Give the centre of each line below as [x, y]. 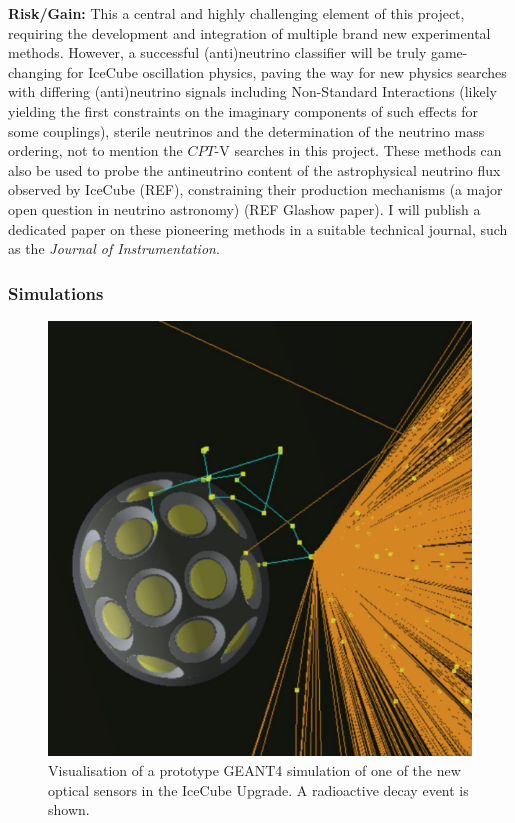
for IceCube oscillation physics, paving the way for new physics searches [286, 71]
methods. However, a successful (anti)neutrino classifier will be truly [217, 52]
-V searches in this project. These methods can [358, 150]
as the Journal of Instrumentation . [114, 248]
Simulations [56, 292]
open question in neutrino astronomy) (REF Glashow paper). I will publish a [244, 208]
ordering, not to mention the [95, 150]
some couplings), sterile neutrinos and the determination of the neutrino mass [246, 130]
